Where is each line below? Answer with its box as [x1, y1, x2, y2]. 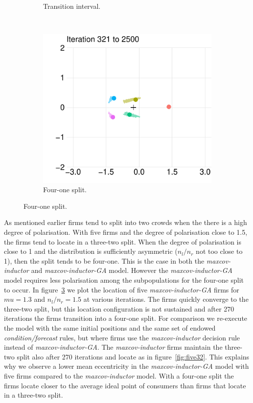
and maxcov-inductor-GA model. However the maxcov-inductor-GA [31, 265, 232, 275]
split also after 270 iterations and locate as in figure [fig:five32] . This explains [17, 351, 250, 361]
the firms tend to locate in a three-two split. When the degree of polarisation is [4, 236, 242, 246]
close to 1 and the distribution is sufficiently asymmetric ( [4, 246, 178, 256]
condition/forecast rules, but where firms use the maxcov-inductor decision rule [4, 332, 240, 342]
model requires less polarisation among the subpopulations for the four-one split [4, 275, 244, 285]
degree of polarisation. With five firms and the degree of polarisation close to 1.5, [4, 227, 248, 237]
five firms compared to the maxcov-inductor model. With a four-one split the [4, 370, 234, 381]
